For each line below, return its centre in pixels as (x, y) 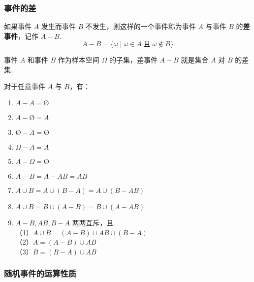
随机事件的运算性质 (40, 273)
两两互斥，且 (93, 223)
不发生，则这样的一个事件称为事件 (141, 26)
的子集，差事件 (133, 60)
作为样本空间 (79, 60)
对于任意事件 (25, 86)
